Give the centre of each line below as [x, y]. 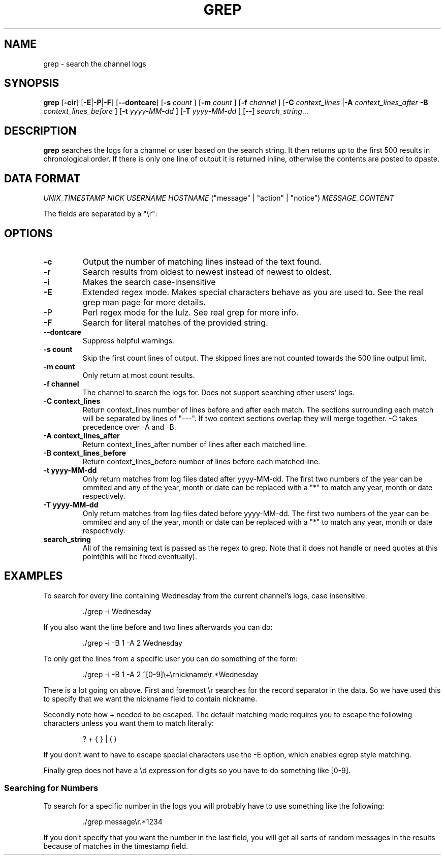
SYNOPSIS [32, 83]
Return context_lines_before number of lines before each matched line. [201, 461]
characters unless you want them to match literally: [129, 723]
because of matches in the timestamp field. [116, 846]
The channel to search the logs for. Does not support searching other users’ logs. [219, 392]
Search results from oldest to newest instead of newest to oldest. [207, 272]
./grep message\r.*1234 [122, 821]
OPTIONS [28, 233]
